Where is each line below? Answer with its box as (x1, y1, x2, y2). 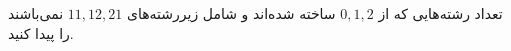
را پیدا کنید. (8, 22, 74, 43)
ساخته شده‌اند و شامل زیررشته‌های (126, 3, 336, 23)
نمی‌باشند (8, 3, 64, 23)
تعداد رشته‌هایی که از (378, 3, 503, 23)
